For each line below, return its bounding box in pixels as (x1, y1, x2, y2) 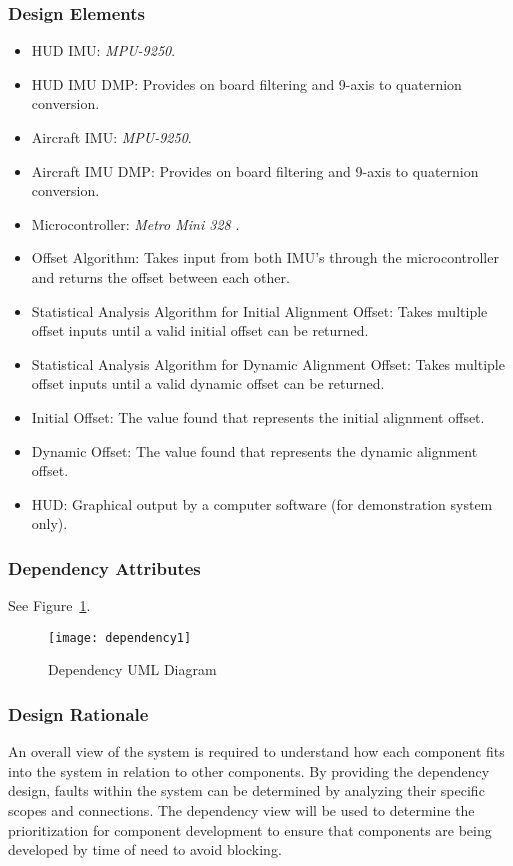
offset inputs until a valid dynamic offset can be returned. (31, 373, 385, 394)
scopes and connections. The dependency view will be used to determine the (8, 799, 475, 820)
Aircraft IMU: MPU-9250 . (31, 127, 192, 147)
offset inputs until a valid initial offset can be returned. (31, 320, 369, 341)
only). (31, 513, 68, 534)
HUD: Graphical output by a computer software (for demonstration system (31, 493, 493, 514)
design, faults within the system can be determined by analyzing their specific (8, 780, 485, 801)
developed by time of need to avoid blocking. (8, 839, 282, 860)
